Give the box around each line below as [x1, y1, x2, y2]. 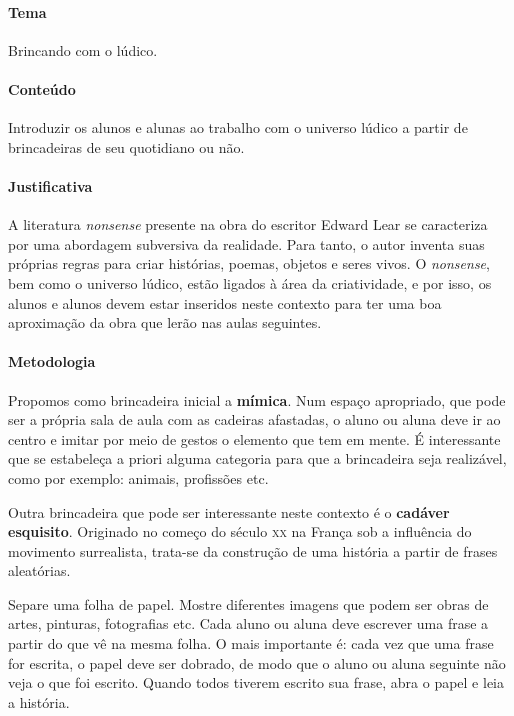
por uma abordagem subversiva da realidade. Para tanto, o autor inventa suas [8, 233, 485, 254]
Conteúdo [8, 78, 76, 99]
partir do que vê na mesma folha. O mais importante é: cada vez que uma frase [8, 633, 494, 654]
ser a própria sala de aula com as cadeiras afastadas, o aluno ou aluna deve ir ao [8, 409, 501, 430]
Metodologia [8, 351, 96, 372]
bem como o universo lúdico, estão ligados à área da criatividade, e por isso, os [8, 272, 492, 293]
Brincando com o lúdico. [8, 39, 158, 60]
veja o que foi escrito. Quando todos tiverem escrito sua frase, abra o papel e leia [8, 672, 504, 693]
